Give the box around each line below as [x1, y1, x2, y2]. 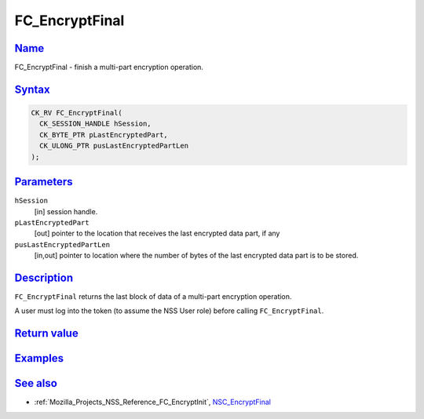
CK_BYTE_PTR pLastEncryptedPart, [39, 130, 168, 139]
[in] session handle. [34, 206, 98, 216]
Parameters [14, 175, 73, 188]
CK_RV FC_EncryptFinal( [31, 108, 123, 118]
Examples [14, 352, 64, 365]
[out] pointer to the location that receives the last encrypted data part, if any [34, 228, 280, 239]
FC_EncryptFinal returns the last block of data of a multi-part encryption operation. [14, 291, 292, 301]
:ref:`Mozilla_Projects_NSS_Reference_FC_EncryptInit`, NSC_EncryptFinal [34, 397, 271, 407]
